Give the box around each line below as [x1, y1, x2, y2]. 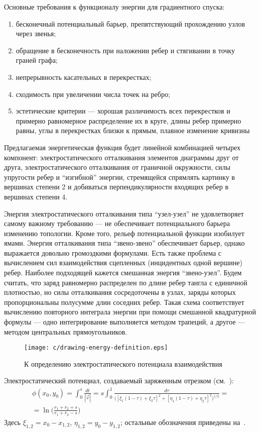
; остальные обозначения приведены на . [120, 416, 246, 427]
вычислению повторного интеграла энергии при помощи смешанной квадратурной [4, 306, 256, 317]
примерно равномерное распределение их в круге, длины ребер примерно [16, 115, 241, 126]
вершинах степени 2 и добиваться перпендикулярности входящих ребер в [4, 181, 229, 192]
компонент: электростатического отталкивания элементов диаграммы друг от [4, 152, 239, 162]
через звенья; [16, 28, 56, 39]
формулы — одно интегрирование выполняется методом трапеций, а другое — [4, 316, 245, 327]
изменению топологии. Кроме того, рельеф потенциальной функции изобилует [4, 228, 244, 238]
